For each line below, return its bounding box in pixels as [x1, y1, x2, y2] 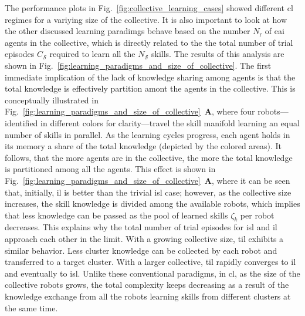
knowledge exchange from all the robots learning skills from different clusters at [5, 290, 291, 302]
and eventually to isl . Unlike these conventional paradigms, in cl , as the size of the [5, 267, 300, 279]
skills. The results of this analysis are [151, 48, 284, 60]
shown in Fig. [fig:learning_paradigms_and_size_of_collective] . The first [5, 59, 272, 71]
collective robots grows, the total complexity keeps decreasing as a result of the [5, 278, 289, 291]
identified [5, 116, 38, 129]
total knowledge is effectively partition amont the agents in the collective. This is [5, 82, 296, 95]
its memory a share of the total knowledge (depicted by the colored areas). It [5, 140, 282, 152]
